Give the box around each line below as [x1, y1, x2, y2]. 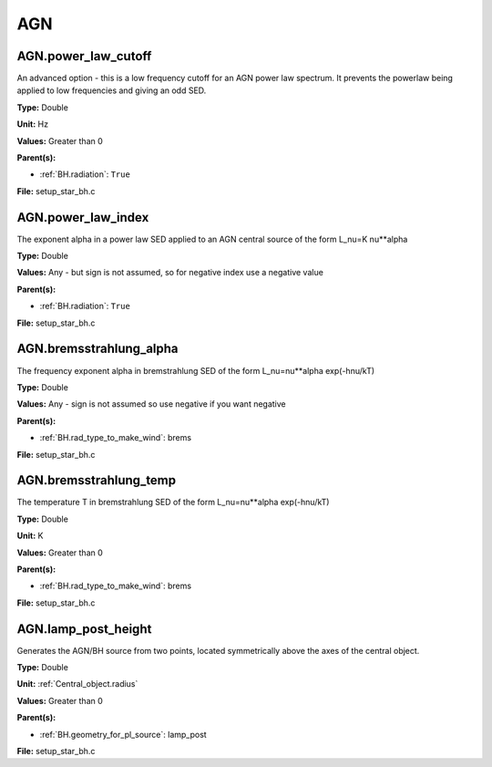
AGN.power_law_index [16, 210, 149, 225]
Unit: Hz [16, 119, 49, 130]
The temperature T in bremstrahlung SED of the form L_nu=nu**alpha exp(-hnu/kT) [16, 497, 330, 508]
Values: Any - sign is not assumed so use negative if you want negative [16, 399, 286, 409]
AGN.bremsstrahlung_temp [16, 472, 177, 488]
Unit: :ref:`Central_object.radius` [16, 679, 138, 689]
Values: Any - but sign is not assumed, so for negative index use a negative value [16, 267, 323, 278]
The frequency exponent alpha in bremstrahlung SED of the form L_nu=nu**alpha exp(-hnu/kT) [16, 365, 375, 376]
